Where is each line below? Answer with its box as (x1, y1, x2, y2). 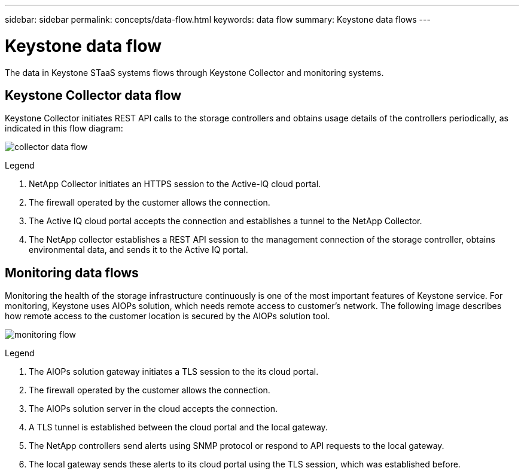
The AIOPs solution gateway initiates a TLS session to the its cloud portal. (29, 366, 319, 377)
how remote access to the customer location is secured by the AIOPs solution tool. (5, 311, 330, 322)
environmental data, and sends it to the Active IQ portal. (29, 244, 248, 255)
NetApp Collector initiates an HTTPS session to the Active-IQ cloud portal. (29, 179, 321, 189)
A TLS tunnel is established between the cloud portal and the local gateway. (29, 422, 328, 433)
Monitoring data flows (5, 265, 139, 280)
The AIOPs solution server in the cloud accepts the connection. (29, 403, 278, 414)
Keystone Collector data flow (5, 87, 182, 103)
